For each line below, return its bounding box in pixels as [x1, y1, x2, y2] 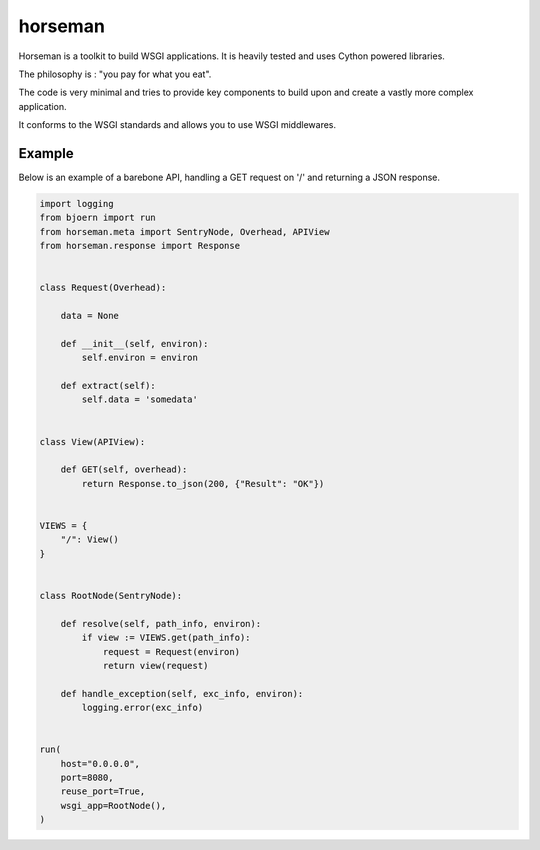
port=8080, [60, 772, 114, 784]
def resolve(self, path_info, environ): [60, 618, 262, 629]
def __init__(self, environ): [60, 338, 209, 349]
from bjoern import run [39, 212, 157, 224]
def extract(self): [60, 380, 157, 392]
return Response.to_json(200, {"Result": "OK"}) [81, 478, 325, 489]
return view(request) [102, 660, 209, 671]
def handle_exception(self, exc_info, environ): [60, 688, 304, 699]
